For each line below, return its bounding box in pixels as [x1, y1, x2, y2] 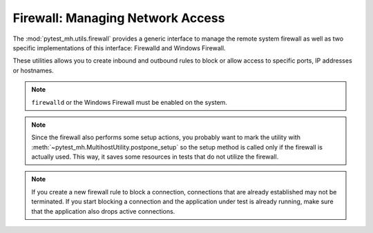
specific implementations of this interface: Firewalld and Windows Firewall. [12, 43, 226, 52]
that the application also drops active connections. [31, 207, 175, 215]
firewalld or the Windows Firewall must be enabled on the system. [31, 98, 228, 106]
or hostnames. [12, 66, 55, 74]
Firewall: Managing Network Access [12, 10, 225, 26]
